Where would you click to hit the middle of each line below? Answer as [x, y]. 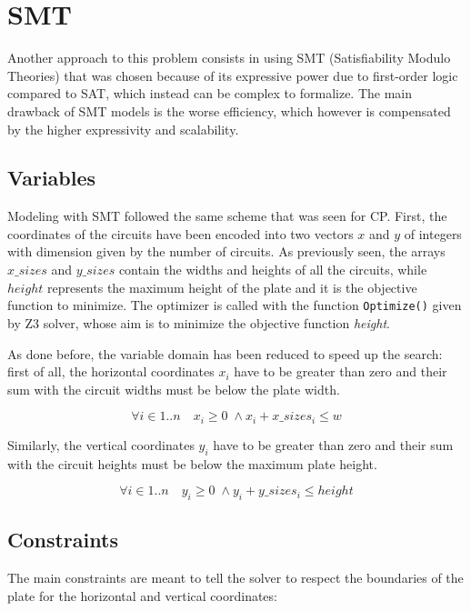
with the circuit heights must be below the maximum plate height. [192, 463]
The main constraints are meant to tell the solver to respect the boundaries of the [235, 578]
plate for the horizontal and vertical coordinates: [142, 595]
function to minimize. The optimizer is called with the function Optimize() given [235, 305]
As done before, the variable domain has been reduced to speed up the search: [225, 353]
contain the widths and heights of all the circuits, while [273, 270]
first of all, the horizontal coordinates [111, 371]
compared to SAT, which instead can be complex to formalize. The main [210, 93]
